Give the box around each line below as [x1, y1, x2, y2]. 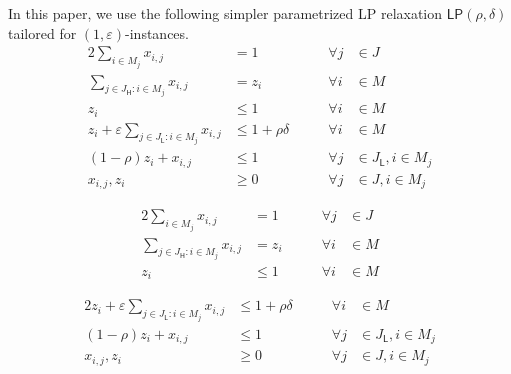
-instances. [125, 22, 189, 43]
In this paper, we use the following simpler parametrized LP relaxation [8, 3, 443, 23]
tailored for [8, 22, 77, 43]
